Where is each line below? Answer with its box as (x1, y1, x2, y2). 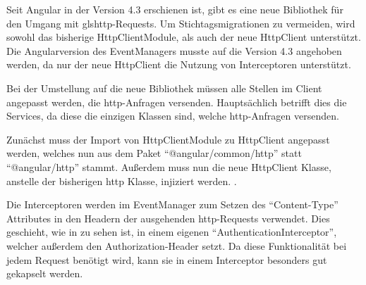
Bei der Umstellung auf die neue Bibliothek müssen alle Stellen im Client (6, 80, 322, 95)
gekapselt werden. (6, 266, 83, 281)
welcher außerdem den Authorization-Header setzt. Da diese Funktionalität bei (6, 238, 347, 253)
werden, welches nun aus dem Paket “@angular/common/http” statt (6, 146, 302, 160)
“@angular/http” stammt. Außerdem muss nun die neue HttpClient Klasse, (6, 159, 331, 174)
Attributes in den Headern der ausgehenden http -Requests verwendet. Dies (6, 210, 330, 225)
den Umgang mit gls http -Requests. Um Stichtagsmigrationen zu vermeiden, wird (6, 15, 355, 30)
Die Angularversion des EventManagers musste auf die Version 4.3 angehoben (6, 43, 342, 58)
